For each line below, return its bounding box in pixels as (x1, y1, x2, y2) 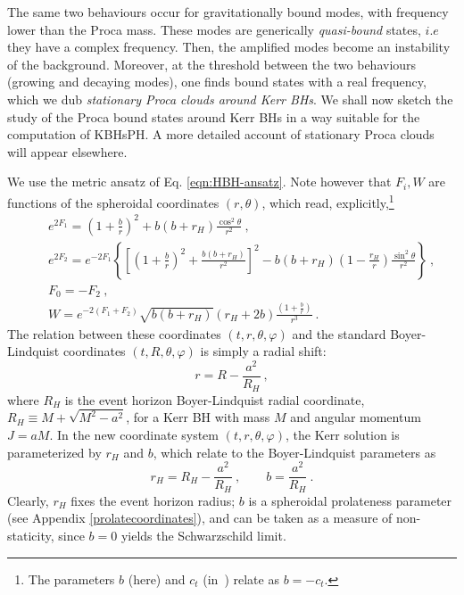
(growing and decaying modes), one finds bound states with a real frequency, (7, 72, 427, 91)
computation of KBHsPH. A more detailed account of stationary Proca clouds (7, 125, 435, 144)
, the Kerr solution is (285, 425, 400, 443)
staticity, (7, 525, 54, 544)
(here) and (128, 569, 186, 588)
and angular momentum (290, 408, 421, 426)
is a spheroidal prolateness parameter (248, 491, 452, 509)
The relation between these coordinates (7, 324, 221, 343)
